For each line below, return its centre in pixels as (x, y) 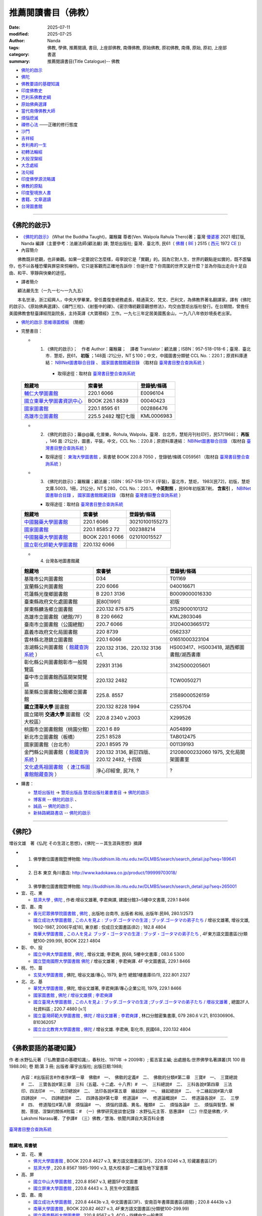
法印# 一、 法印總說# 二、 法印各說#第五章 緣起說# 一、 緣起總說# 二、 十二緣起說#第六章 (133, 1091)
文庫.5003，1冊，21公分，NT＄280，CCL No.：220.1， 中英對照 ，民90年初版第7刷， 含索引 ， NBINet (148, 488)
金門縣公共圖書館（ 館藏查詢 (57, 752)
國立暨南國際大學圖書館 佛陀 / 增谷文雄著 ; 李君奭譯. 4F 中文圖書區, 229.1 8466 (112, 961)
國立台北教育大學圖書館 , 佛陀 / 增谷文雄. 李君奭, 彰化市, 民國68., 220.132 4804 (112, 1029)
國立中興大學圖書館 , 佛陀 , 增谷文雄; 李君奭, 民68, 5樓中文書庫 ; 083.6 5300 (109, 954)
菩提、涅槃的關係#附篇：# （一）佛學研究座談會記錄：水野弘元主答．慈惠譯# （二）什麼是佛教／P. (129, 1111)
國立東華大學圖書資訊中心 (53, 401)
